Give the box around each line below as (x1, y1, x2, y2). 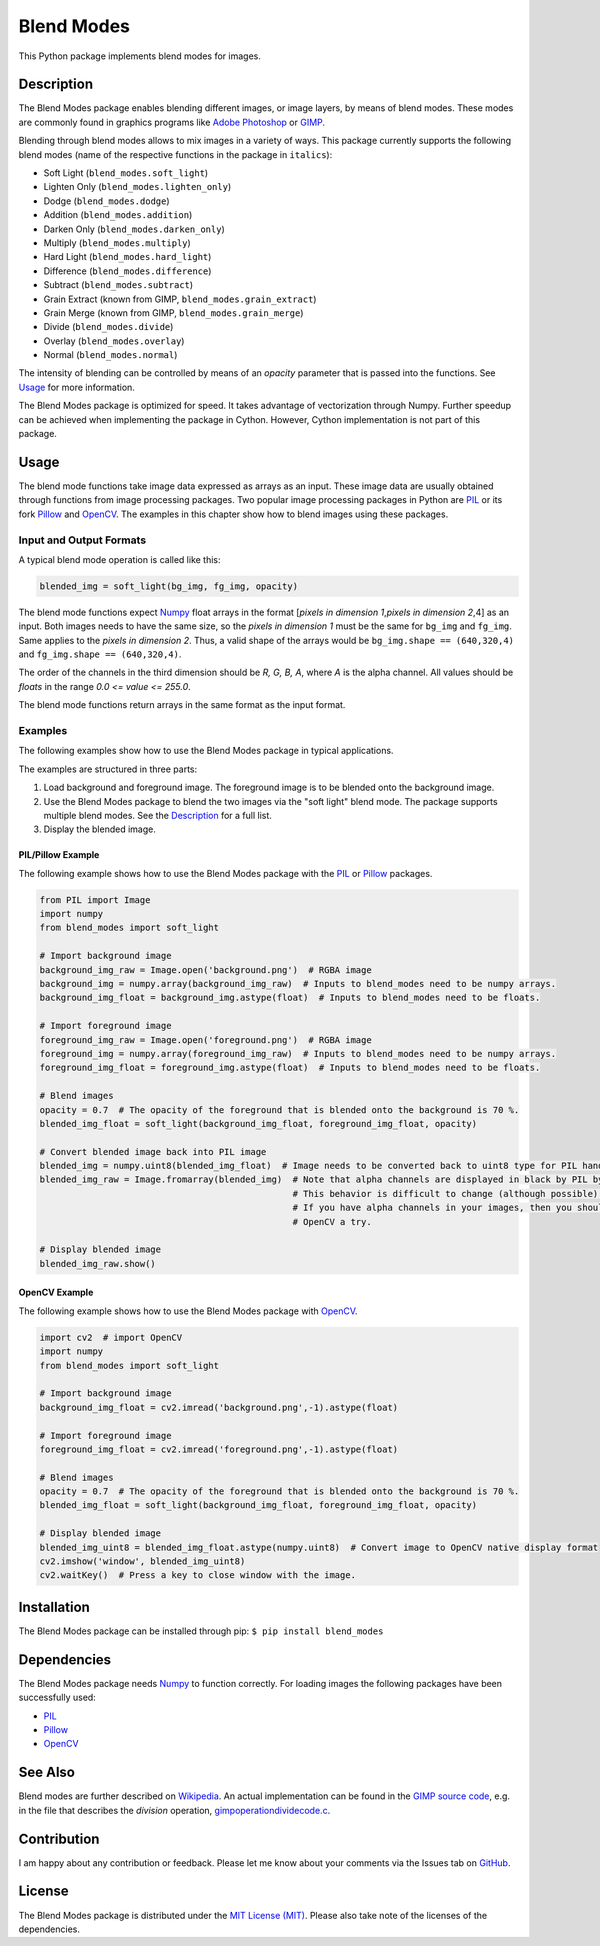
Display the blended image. (43, 823, 157, 835)
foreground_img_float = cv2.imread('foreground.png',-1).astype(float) (39, 1443, 399, 1455)
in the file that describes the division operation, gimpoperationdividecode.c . (18, 1804, 331, 1816)
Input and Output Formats (18, 533, 147, 547)
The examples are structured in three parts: (18, 763, 198, 775)
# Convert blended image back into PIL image (39, 1146, 267, 1157)
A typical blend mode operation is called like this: (18, 553, 221, 565)
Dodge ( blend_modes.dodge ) (43, 195, 170, 207)
